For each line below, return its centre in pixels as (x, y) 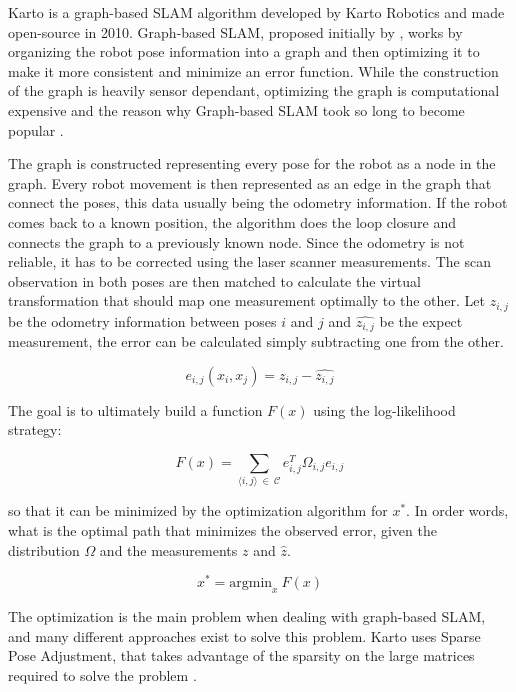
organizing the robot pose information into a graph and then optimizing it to (244, 51)
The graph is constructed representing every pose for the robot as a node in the (252, 163)
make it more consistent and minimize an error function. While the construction (253, 70)
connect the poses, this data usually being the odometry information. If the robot (258, 202)
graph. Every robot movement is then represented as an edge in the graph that (250, 182)
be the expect (421, 320)
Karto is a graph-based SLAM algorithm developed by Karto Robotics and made (256, 12)
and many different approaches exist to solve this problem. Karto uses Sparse (244, 635)
